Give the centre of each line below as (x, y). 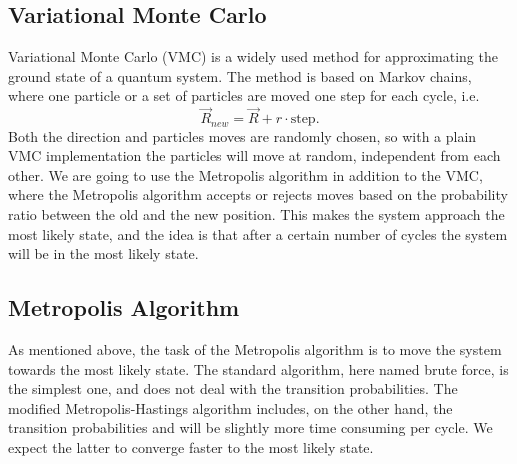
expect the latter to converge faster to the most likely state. (191, 446)
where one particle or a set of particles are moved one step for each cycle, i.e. (244, 95)
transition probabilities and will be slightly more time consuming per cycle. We (250, 427)
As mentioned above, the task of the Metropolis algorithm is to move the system (255, 349)
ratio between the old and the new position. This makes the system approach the (256, 214)
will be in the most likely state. (103, 253)
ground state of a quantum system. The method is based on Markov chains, (240, 75)
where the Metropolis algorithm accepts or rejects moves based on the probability (258, 194)
